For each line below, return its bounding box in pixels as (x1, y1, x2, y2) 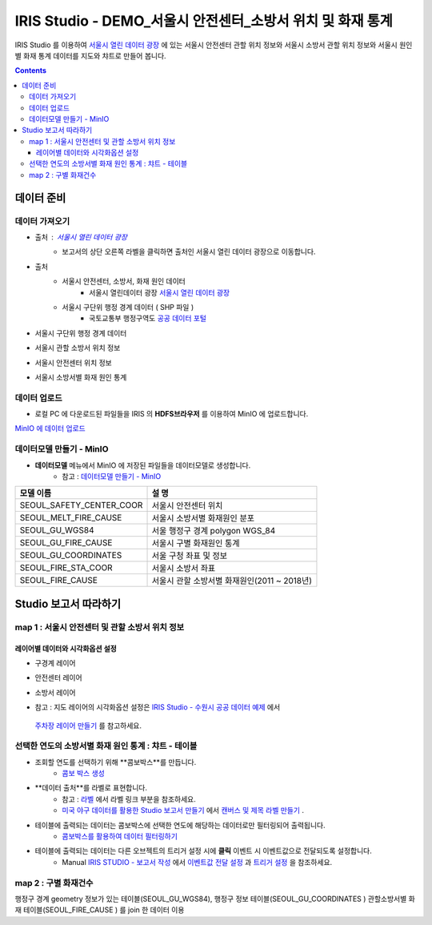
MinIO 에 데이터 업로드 (14, 424, 86, 433)
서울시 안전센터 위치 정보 (34, 357, 112, 368)
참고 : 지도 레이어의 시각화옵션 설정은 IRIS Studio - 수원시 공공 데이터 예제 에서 (34, 702, 281, 712)
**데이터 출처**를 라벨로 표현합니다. (34, 783, 148, 793)
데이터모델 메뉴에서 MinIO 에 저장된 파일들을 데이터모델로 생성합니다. (34, 460, 251, 470)
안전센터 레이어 (34, 673, 83, 682)
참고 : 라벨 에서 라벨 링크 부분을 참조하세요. (62, 794, 196, 804)
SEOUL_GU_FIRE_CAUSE (19, 537, 113, 549)
